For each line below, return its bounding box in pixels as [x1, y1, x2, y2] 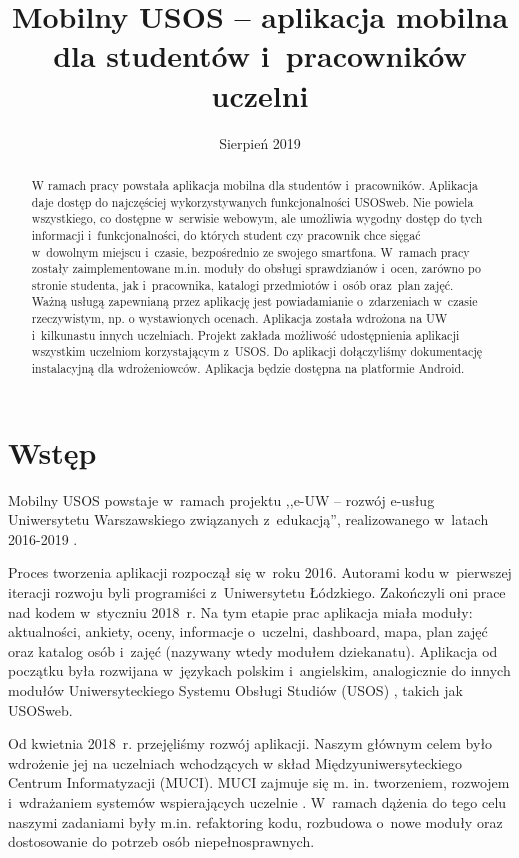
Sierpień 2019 [219, 132, 301, 153]
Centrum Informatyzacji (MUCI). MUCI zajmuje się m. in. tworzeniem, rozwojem [8, 772, 510, 793]
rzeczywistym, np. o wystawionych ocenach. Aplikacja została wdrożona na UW [31, 310, 448, 327]
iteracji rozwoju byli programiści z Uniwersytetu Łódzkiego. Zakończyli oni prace [8, 582, 506, 603]
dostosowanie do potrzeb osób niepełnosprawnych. [8, 831, 315, 852]
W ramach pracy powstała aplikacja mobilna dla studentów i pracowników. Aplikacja [31, 176, 478, 193]
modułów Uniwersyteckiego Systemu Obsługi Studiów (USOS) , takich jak [8, 680, 463, 701]
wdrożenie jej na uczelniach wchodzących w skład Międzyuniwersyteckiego [8, 752, 463, 773]
